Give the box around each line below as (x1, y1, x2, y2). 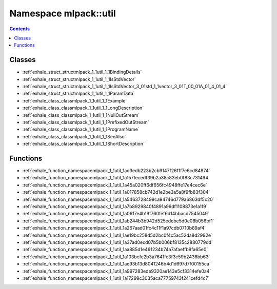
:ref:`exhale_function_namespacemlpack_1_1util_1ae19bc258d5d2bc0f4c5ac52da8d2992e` (22, 232, 213, 238)
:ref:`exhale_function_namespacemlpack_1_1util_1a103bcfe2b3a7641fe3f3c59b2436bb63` (22, 254, 210, 260)
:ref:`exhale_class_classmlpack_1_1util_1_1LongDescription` (22, 105, 144, 111)
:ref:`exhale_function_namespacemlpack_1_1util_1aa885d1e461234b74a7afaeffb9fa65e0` (22, 246, 208, 253)
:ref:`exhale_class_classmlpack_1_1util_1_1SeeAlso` (22, 133, 126, 139)
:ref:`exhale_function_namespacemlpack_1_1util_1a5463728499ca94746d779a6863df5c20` (22, 196, 215, 202)
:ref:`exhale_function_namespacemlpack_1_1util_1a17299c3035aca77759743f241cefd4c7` (22, 275, 210, 281)
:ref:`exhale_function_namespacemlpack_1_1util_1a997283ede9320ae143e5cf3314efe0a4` (22, 268, 211, 274)
